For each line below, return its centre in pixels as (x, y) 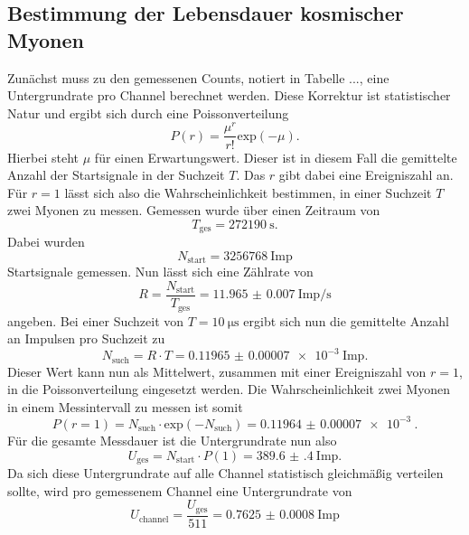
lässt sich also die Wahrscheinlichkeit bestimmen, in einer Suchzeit (248, 192)
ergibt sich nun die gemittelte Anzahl (346, 320)
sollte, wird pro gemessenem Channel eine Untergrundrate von (180, 490)
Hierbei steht (43, 157)
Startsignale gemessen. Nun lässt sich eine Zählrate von (160, 272)
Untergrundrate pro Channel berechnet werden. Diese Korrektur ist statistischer (229, 95)
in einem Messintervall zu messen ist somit (125, 406)
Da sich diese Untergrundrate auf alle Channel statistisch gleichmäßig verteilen (225, 472)
